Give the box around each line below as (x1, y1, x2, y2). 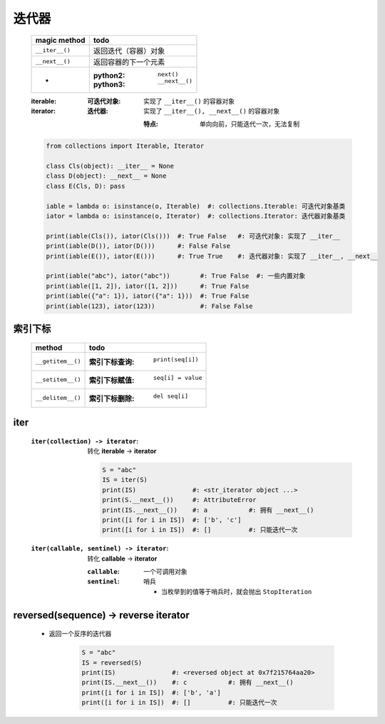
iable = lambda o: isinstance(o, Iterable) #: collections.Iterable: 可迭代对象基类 (46, 202, 346, 210)
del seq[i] (153, 392, 189, 400)
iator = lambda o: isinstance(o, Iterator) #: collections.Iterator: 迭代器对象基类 (46, 212, 346, 221)
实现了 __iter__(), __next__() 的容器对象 (143, 106, 280, 115)
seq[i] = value (153, 373, 202, 381)
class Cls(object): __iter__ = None (46, 162, 175, 171)
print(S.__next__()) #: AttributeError (102, 496, 257, 504)
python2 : (93, 70, 125, 80)
